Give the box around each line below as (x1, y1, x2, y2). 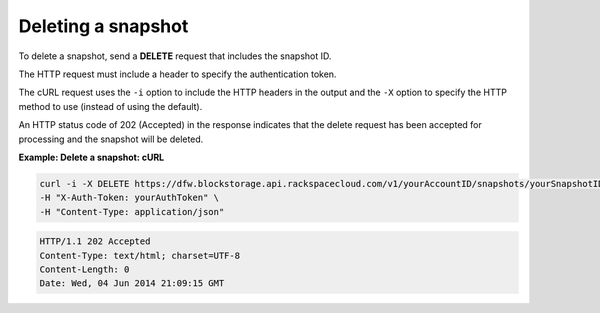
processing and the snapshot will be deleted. (18, 133, 204, 145)
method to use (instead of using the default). (18, 100, 203, 112)
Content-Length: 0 (39, 264, 130, 275)
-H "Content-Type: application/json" (39, 206, 225, 217)
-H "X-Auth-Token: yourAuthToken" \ (39, 192, 220, 204)
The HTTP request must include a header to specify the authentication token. (18, 68, 337, 80)
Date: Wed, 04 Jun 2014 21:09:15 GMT (39, 278, 225, 289)
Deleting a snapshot (18, 15, 189, 37)
